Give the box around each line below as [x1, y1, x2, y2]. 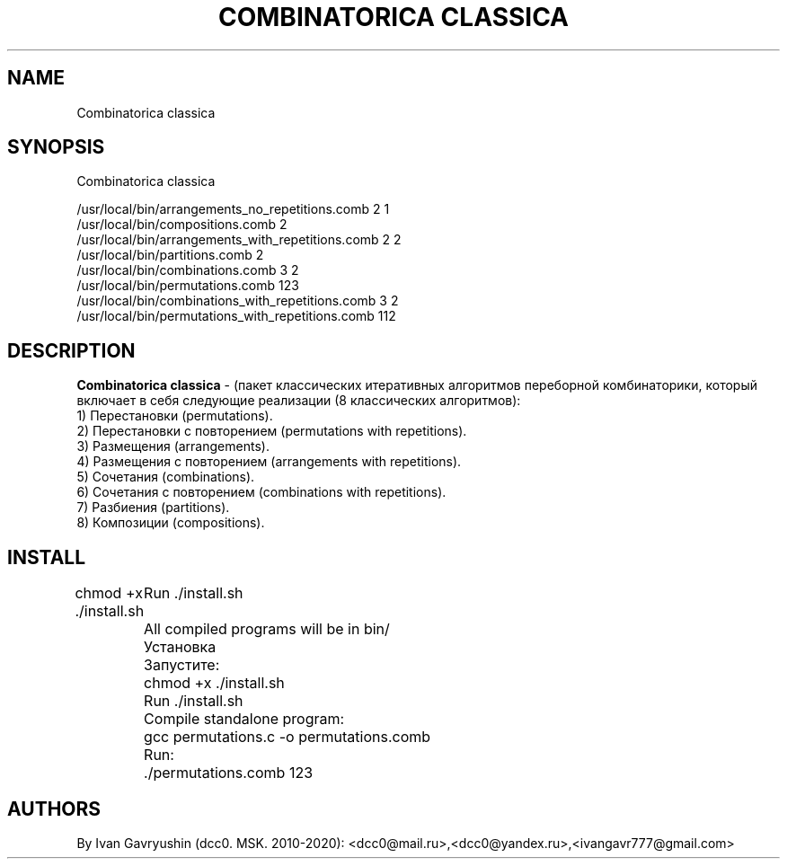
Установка [144, 638, 217, 657]
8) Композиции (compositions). [76, 515, 265, 531]
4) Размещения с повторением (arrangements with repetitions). [76, 454, 462, 470]
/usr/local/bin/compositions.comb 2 [76, 216, 287, 233]
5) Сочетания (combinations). [76, 469, 255, 485]
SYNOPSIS [7, 136, 105, 159]
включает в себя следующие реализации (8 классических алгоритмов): [76, 393, 521, 409]
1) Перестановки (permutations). [76, 408, 273, 424]
